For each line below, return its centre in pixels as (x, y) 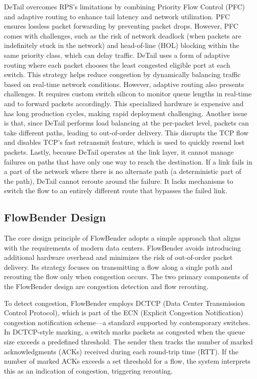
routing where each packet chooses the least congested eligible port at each (117, 64)
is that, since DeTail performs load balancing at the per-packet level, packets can (127, 123)
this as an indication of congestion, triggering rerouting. (88, 370)
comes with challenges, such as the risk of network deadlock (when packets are (123, 35)
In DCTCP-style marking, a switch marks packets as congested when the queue (125, 332)
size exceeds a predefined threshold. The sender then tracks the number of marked (128, 342)
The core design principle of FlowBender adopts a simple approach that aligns (122, 238)
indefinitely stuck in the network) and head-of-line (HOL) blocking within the (122, 45)
